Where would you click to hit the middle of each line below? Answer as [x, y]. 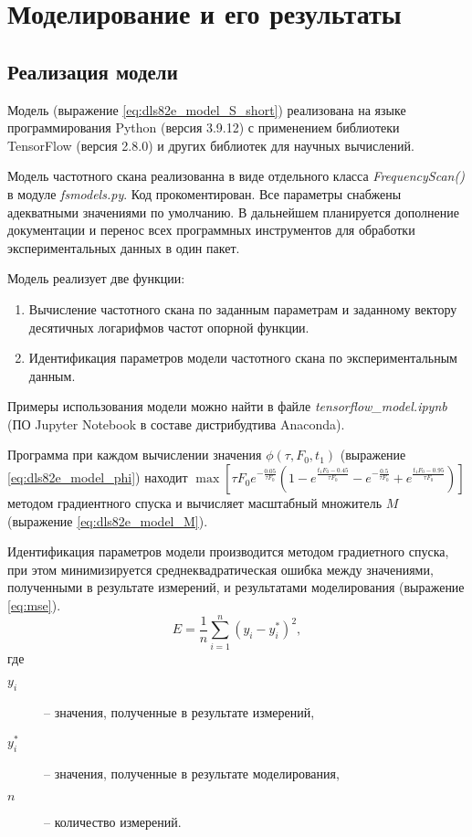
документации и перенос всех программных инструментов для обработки [211, 230]
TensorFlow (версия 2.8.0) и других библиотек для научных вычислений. [211, 145]
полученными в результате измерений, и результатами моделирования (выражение [236, 587]
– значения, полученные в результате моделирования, [192, 773]
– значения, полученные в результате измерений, [179, 712]
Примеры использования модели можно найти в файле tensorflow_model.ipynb [227, 406]
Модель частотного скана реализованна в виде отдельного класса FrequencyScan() [236, 176]
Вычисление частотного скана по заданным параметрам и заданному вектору [243, 308]
